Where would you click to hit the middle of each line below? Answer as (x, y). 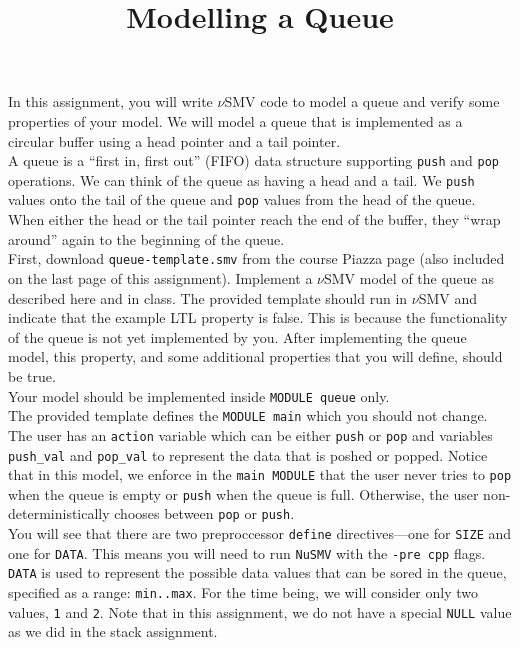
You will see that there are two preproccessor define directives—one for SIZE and (260, 533)
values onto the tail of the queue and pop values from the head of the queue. (242, 199)
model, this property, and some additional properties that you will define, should (255, 356)
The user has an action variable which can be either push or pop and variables (250, 434)
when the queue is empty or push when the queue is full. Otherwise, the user (243, 493)
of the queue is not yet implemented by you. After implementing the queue (237, 336)
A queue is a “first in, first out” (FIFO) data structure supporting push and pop (253, 160)
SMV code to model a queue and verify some (362, 101)
